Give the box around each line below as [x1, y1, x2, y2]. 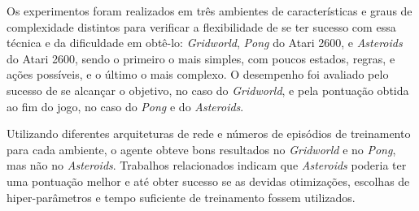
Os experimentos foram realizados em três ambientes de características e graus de [7, 2, 412, 19]
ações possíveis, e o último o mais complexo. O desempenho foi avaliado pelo [7, 66, 389, 83]
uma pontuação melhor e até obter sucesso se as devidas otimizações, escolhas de [7, 172, 410, 189]
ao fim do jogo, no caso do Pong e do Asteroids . [7, 97, 244, 114]
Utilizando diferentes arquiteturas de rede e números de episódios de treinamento [7, 125, 411, 142]
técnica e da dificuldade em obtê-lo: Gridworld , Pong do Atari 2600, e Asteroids [7, 34, 403, 51]
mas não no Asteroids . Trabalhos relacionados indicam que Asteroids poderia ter [7, 157, 407, 174]
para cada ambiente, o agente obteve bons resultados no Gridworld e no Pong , [7, 140, 396, 157]
